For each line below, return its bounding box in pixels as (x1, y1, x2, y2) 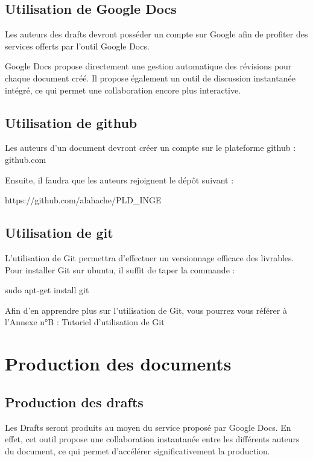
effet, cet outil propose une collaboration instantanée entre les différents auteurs (5, 433, 300, 445)
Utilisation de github (5, 113, 138, 132)
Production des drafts (5, 392, 144, 411)
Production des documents (5, 351, 232, 376)
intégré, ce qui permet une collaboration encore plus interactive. (5, 83, 241, 96)
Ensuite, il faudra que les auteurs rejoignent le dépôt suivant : (5, 173, 234, 186)
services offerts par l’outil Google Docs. (5, 39, 150, 52)
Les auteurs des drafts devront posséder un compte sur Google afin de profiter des (5, 28, 308, 40)
